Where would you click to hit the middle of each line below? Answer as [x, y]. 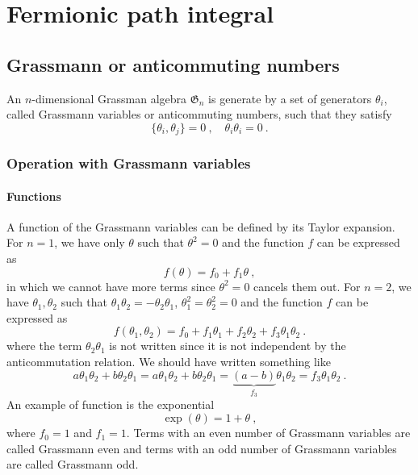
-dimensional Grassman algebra [109, 98]
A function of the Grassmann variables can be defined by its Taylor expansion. [201, 226]
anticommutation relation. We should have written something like [169, 362]
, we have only [90, 242]
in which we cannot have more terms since [111, 286]
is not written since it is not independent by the [228, 346]
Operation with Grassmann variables [129, 163]
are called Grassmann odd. [73, 464]
